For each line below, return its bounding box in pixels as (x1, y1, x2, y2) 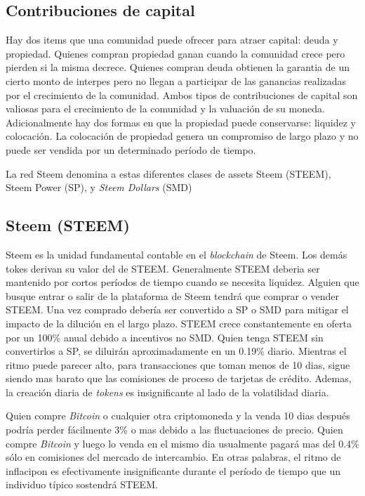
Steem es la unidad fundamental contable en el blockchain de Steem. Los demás (6, 247, 347, 261)
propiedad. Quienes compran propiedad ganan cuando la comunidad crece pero (6, 46, 345, 60)
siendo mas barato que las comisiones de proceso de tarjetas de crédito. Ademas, (6, 371, 352, 386)
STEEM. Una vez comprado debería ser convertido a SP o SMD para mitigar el (6, 302, 349, 317)
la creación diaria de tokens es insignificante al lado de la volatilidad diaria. (6, 384, 329, 399)
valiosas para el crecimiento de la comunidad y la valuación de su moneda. (6, 101, 325, 116)
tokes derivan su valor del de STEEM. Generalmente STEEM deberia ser (6, 261, 320, 275)
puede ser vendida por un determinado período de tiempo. (6, 142, 256, 157)
